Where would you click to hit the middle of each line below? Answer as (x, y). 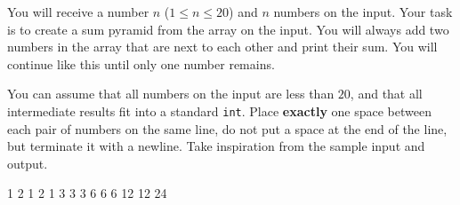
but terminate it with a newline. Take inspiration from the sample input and (216, 146)
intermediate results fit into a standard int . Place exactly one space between (219, 110)
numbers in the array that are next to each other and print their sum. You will (222, 47)
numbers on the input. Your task (363, 12)
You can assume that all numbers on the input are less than (171, 94)
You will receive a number (78, 12)
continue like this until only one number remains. (141, 63)
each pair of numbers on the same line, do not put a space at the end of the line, (227, 128)
